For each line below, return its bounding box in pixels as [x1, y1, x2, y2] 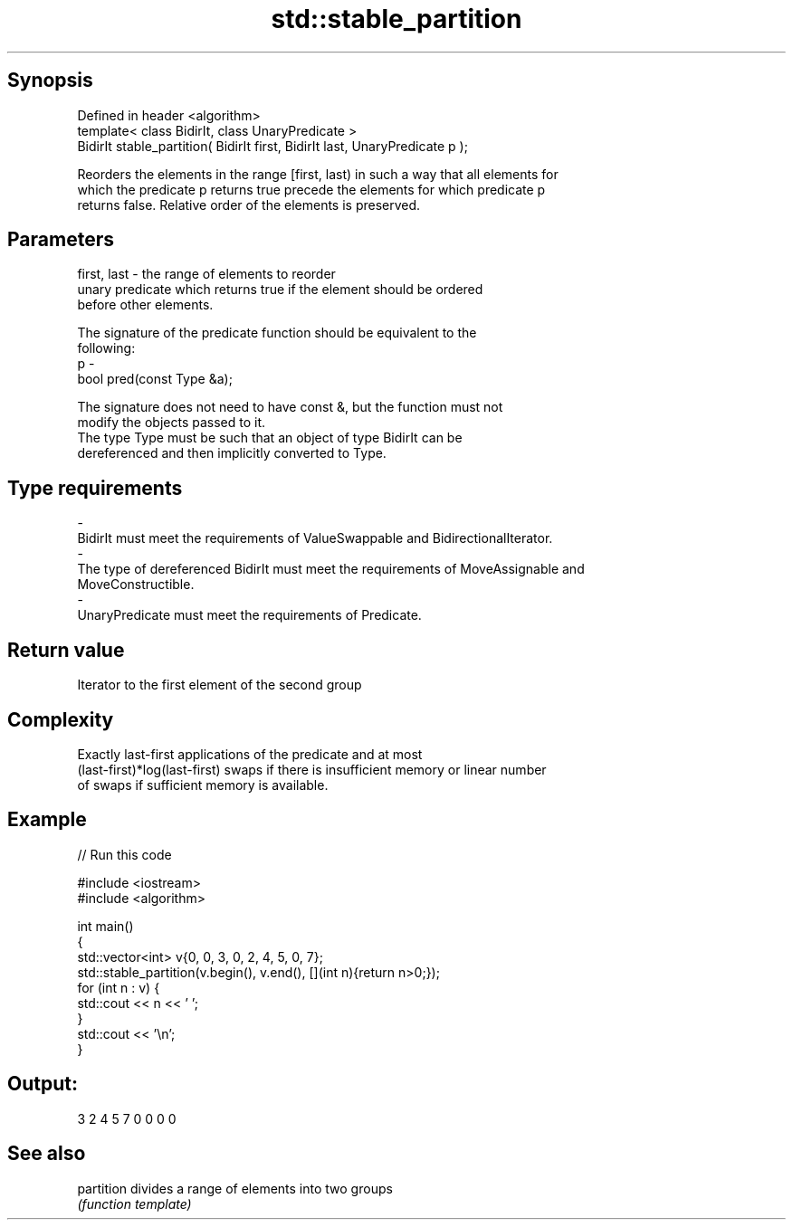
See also [7, 1142, 86, 1165]
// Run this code [77, 846, 172, 862]
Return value [7, 638, 125, 661]
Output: [7, 1072, 78, 1096]
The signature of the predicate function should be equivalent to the [77, 325, 477, 341]
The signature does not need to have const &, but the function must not [77, 399, 503, 415]
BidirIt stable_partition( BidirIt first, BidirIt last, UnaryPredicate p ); [77, 138, 468, 154]
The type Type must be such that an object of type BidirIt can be [77, 430, 463, 446]
